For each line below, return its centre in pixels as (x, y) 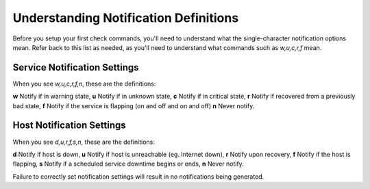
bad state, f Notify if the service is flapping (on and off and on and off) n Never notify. (134, 105)
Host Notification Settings (69, 126)
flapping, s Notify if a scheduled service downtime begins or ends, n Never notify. (128, 164)
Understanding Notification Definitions (126, 18)
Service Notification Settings (76, 67)
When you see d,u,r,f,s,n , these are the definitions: (84, 142)
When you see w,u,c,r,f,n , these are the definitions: (84, 84)
